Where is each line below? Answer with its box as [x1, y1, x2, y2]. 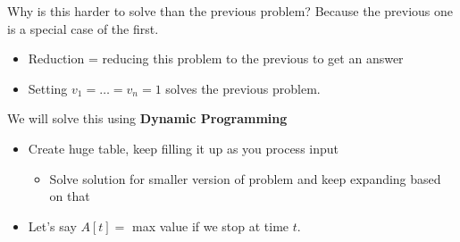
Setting [28, 79, 68, 97]
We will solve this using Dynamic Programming [7, 109, 288, 128]
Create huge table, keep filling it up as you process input [28, 138, 339, 157]
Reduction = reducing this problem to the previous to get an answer [28, 49, 404, 68]
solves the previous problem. [165, 79, 321, 97]
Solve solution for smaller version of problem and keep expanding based [49, 169, 441, 188]
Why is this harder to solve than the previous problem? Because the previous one [7, 2, 453, 20]
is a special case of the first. [7, 19, 159, 38]
